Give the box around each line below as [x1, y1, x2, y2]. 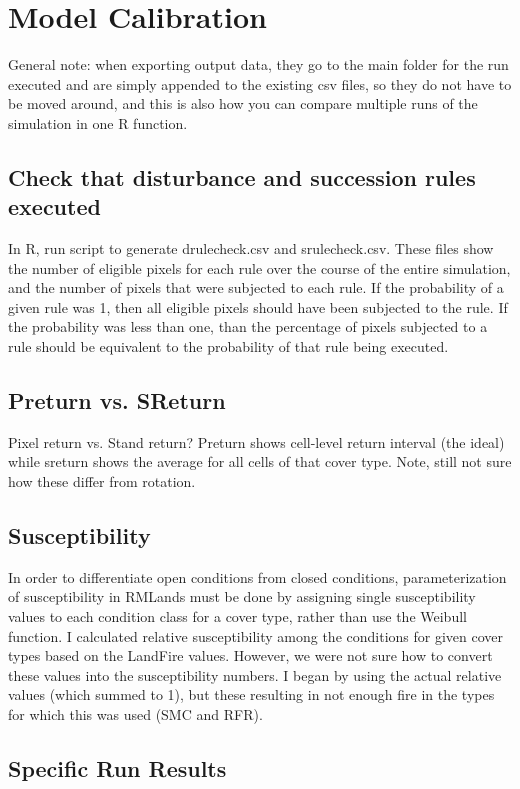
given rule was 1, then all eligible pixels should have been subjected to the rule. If [8, 296, 508, 317]
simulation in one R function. [8, 112, 188, 133]
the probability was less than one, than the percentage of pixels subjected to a [8, 316, 488, 337]
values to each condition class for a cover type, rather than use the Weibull [8, 606, 467, 627]
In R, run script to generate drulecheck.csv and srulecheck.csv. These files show [8, 238, 494, 259]
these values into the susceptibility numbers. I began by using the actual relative [8, 664, 502, 685]
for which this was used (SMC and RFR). [8, 704, 263, 724]
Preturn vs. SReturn [8, 385, 226, 416]
